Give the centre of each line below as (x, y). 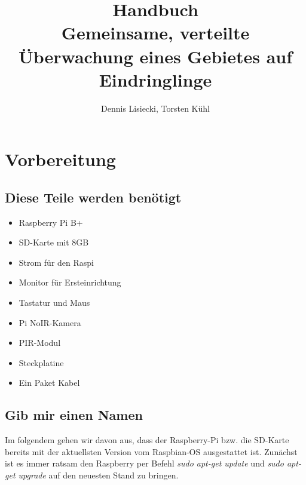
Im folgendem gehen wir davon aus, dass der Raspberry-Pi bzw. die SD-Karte (147, 440)
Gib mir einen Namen (74, 415)
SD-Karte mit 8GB (54, 242)
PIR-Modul (40, 343)
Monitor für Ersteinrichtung (70, 282)
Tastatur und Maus (54, 303)
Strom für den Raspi (56, 262)
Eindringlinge (155, 79)
